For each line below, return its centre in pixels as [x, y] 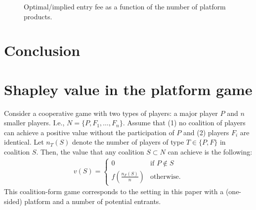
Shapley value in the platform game [128, 89]
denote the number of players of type [128, 142]
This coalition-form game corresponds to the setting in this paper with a [114, 191]
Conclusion [42, 50]
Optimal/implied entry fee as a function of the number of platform [125, 6]
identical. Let [24, 142]
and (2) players [206, 132]
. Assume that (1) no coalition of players [184, 123]
